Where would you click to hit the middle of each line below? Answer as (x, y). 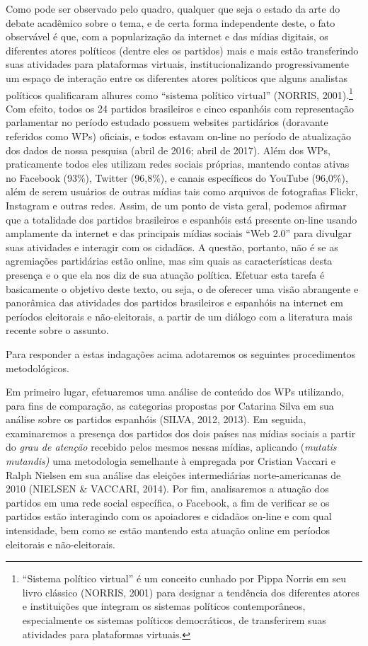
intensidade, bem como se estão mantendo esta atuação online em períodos (168, 530)
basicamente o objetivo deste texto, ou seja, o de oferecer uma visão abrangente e (182, 288)
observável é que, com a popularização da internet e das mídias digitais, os (167, 36)
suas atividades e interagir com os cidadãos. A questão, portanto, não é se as (172, 247)
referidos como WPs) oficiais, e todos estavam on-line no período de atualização (178, 136)
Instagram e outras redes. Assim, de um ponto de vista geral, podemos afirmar (176, 205)
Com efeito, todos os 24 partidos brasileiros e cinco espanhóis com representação (180, 108)
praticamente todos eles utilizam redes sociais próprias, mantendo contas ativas (178, 164)
